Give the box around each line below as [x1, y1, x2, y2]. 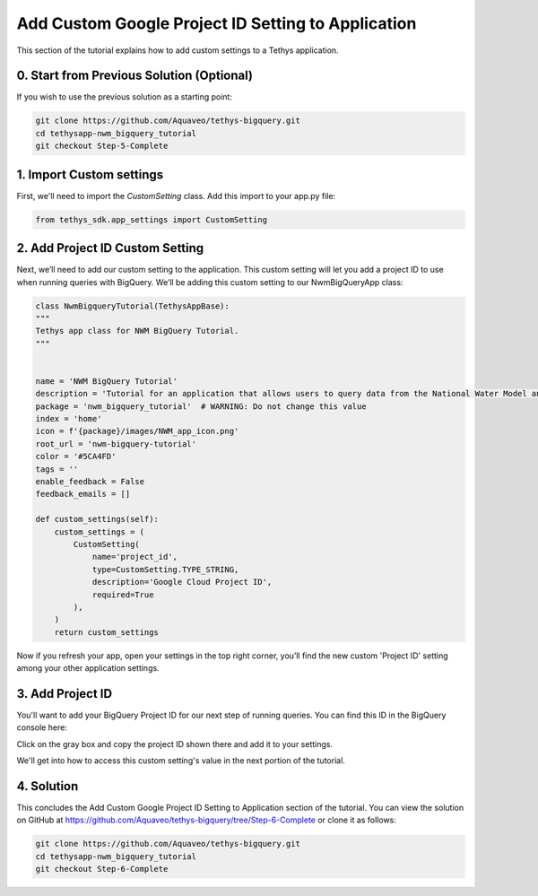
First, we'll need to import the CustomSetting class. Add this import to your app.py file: [16, 190, 336, 201]
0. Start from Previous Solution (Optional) [16, 68, 253, 83]
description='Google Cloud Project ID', [91, 577, 273, 587]
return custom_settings [54, 627, 159, 637]
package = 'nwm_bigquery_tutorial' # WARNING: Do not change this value [35, 401, 367, 412]
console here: [16, 722, 67, 733]
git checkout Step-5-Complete [35, 141, 169, 152]
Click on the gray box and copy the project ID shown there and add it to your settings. [16, 738, 334, 749]
